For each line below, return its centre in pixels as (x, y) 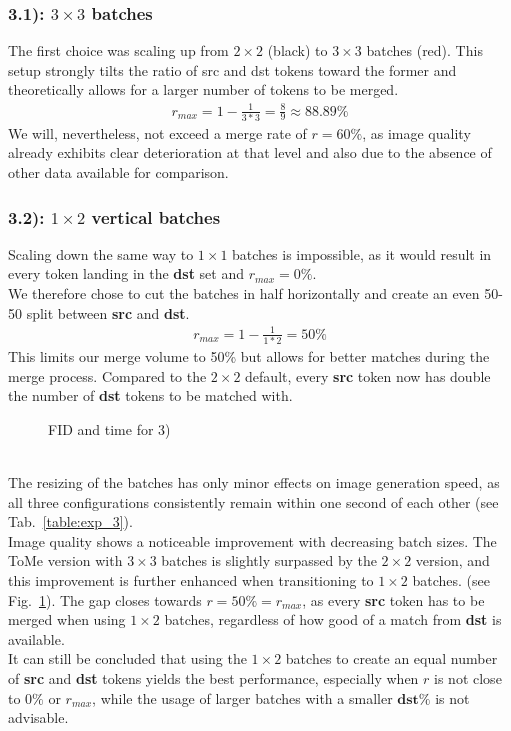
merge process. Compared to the (107, 375)
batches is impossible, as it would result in (362, 253)
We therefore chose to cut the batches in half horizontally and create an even (244, 293)
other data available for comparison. (118, 172)
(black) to (297, 50)
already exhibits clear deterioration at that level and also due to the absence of (250, 152)
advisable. (38, 717)
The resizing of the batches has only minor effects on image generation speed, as (254, 482)
